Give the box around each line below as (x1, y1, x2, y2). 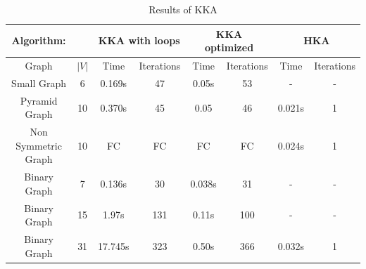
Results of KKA (149, 2, 217, 16)
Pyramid (20, 93, 58, 107)
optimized (205, 40, 254, 55)
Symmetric (15, 138, 62, 152)
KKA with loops (98, 33, 180, 48)
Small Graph (11, 75, 67, 90)
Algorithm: (11, 33, 66, 48)
